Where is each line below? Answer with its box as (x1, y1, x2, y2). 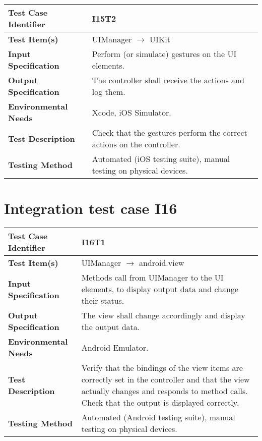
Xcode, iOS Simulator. (92, 106, 171, 118)
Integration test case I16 (4, 198, 177, 218)
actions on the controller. (92, 138, 180, 150)
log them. (92, 86, 125, 97)
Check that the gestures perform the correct (92, 127, 247, 138)
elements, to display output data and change (81, 283, 238, 295)
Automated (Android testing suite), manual (81, 411, 235, 423)
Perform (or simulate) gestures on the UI (92, 48, 237, 60)
